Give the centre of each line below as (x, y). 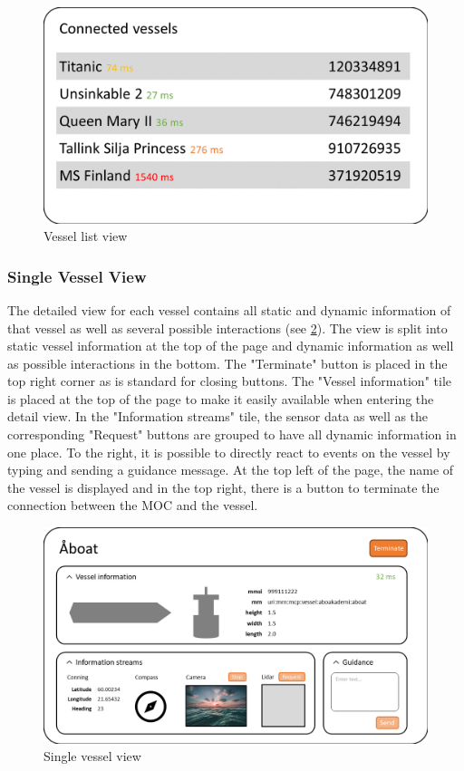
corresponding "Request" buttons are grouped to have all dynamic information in (232, 434)
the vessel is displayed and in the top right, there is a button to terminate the (223, 487)
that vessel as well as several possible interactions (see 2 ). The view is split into (227, 328)
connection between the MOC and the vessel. (133, 505)
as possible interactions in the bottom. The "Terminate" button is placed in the (227, 363)
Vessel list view (86, 236)
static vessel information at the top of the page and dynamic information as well (231, 346)
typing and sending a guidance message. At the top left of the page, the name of (231, 470)
